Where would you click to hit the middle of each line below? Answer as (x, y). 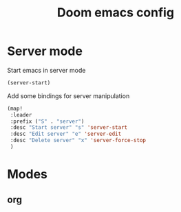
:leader (21, 115)
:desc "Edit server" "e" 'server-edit (66, 134)
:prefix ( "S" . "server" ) (47, 121)
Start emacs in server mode (46, 70)
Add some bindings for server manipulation (68, 96)
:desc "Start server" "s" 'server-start (69, 128)
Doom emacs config (116, 13)
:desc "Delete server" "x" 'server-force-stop (78, 141)
